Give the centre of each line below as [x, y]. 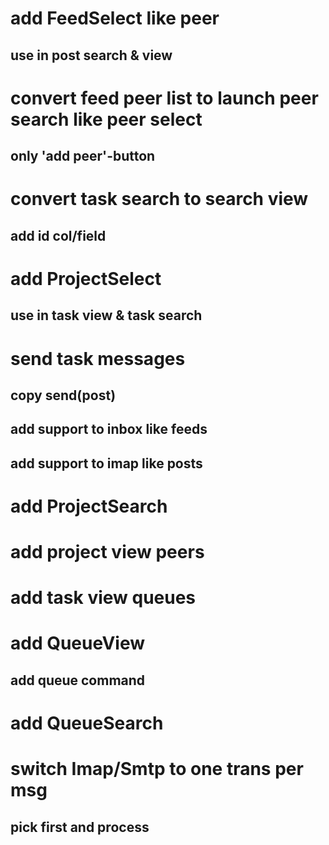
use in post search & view [91, 55]
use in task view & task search [106, 315]
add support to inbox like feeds [109, 429]
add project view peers [107, 552]
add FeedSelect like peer [115, 18]
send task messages [98, 358]
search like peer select [106, 119]
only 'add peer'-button [83, 156]
